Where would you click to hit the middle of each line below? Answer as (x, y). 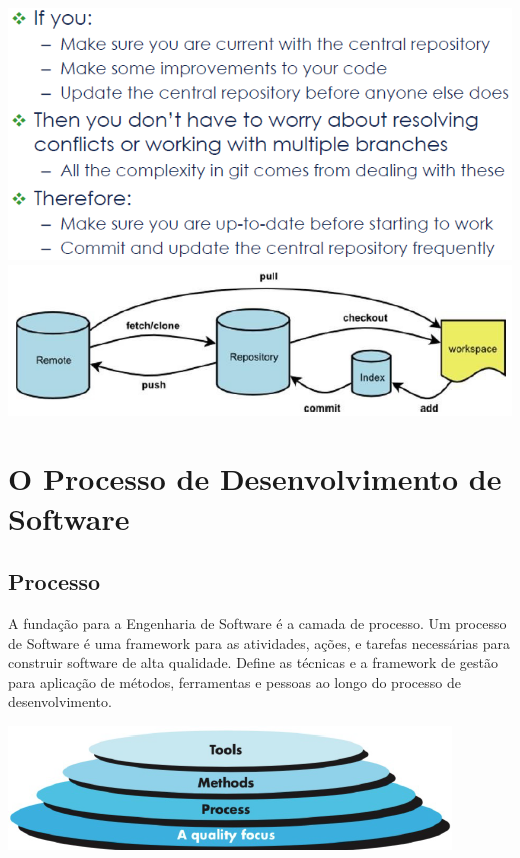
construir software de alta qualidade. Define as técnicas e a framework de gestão (253, 662)
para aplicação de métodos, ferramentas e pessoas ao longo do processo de (234, 681)
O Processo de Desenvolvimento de (255, 478)
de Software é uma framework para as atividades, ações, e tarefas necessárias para (259, 642)
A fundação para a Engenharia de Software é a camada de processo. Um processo (257, 622)
